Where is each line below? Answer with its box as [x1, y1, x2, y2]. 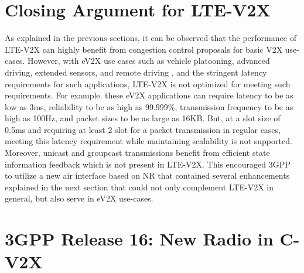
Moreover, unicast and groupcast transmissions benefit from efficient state [5, 146, 270, 159]
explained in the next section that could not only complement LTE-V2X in [5, 180, 274, 193]
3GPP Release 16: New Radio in [5, 227, 274, 251]
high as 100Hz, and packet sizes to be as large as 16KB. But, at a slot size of [5, 112, 281, 124]
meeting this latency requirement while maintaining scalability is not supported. [5, 135, 292, 147]
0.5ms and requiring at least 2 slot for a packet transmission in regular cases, [5, 123, 281, 135]
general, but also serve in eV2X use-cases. [5, 192, 153, 204]
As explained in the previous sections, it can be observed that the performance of [5, 32, 296, 44]
